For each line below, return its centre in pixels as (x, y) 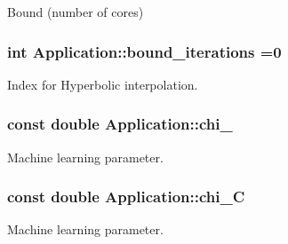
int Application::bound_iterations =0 (144, 51)
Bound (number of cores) (76, 12)
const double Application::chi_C (126, 197)
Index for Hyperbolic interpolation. (103, 84)
